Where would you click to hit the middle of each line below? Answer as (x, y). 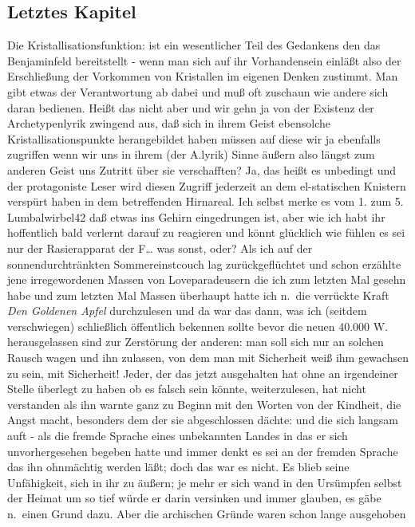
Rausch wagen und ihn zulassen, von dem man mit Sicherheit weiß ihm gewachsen (208, 358)
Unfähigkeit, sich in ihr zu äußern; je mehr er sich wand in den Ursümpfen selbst (205, 482)
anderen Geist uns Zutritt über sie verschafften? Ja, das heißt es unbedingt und (202, 169)
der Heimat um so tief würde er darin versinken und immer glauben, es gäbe (194, 498)
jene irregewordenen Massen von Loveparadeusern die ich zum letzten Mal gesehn (207, 279)
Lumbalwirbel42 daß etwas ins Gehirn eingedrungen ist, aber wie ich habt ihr (196, 216)
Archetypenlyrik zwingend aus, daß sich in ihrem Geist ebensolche (169, 123)
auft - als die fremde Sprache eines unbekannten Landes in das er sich (178, 436)
